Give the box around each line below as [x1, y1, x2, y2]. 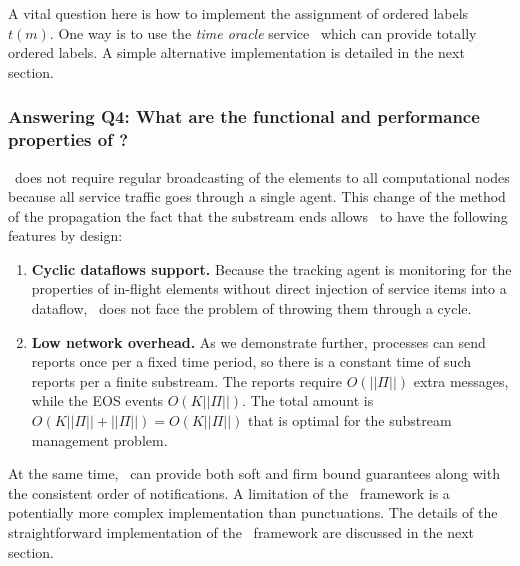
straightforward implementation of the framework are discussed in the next [8, 522, 475, 543]
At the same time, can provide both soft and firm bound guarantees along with [8, 463, 500, 484]
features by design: [8, 225, 123, 246]
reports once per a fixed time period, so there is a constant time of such [31, 351, 472, 372]
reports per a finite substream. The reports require [31, 370, 342, 391]
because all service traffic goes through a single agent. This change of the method [8, 186, 506, 207]
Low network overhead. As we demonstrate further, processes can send [31, 331, 486, 352]
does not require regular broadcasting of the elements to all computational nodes [14, 166, 510, 187]
